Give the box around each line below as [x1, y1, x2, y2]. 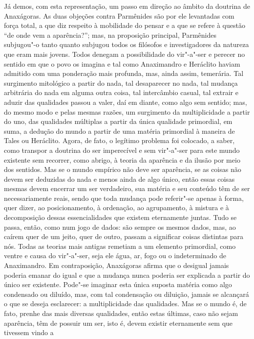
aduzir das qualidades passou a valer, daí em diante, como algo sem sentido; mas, [4, 97, 247, 107]
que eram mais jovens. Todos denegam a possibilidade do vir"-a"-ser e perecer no [4, 48, 245, 59]
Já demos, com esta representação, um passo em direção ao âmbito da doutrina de [4, 1, 250, 11]
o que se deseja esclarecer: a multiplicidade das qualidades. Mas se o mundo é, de [4, 298, 247, 309]
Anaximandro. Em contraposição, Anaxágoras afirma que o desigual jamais [4, 260, 229, 270]
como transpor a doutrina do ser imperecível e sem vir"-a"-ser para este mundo [4, 145, 240, 155]
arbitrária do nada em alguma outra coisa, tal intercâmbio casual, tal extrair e [4, 87, 238, 97]
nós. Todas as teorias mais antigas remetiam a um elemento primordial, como [4, 241, 236, 251]
